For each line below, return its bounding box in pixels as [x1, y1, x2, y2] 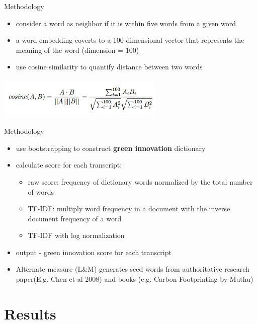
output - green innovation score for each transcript [16, 247, 172, 257]
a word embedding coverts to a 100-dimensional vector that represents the [16, 35, 244, 45]
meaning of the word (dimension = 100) [16, 44, 139, 55]
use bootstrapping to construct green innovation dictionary [16, 142, 206, 153]
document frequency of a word [28, 213, 122, 223]
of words [28, 186, 54, 197]
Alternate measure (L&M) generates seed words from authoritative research [16, 264, 249, 274]
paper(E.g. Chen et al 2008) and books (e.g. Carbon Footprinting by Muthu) [16, 274, 253, 284]
